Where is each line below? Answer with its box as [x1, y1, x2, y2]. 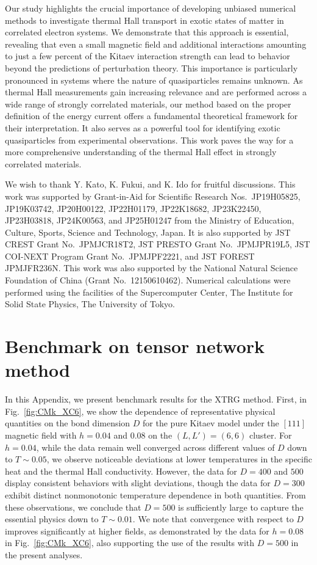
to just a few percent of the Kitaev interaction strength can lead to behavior [5, 49, 290, 62]
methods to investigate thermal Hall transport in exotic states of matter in [5, 13, 284, 26]
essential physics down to [5, 512, 99, 525]
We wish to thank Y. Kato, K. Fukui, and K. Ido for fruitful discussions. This [5, 178, 296, 191]
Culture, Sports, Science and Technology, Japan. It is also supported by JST [5, 225, 291, 238]
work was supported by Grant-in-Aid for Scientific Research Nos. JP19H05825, [5, 189, 301, 202]
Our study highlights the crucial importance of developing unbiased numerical [5, 2, 296, 14]
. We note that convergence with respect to [132, 512, 294, 525]
